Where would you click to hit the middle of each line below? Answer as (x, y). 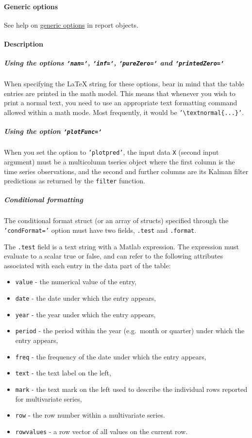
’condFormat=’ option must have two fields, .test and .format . (100, 230)
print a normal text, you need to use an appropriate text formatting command (121, 103)
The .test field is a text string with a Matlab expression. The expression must (122, 246)
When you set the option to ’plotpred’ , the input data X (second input (111, 152)
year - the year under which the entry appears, (85, 314)
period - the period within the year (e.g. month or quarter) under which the (130, 331)
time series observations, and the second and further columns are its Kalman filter (126, 171)
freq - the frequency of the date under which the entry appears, (111, 356)
